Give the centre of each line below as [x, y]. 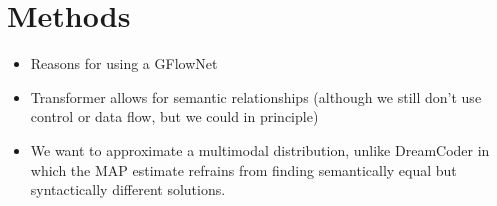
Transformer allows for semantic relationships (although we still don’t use [256, 96]
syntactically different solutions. [128, 189]
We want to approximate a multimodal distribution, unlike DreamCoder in [260, 149]
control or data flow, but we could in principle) [174, 116]
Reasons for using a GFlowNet [124, 63]
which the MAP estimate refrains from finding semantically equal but [243, 169]
